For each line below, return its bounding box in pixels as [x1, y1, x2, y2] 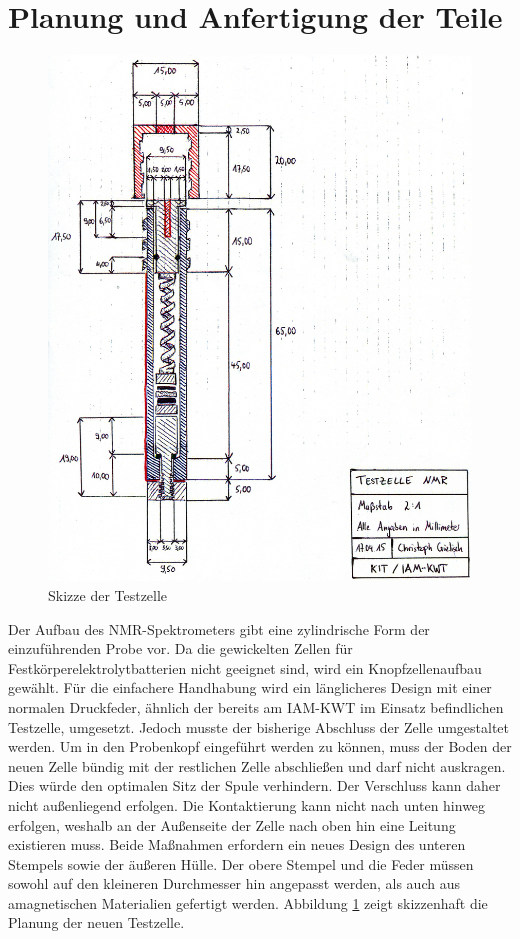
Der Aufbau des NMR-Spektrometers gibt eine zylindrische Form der [8, 618, 430, 639]
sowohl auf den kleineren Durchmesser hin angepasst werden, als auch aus [8, 873, 460, 894]
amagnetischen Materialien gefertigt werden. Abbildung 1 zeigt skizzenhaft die [8, 892, 488, 913]
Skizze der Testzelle [48, 584, 168, 605]
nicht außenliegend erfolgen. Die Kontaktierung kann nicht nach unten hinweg [8, 794, 486, 815]
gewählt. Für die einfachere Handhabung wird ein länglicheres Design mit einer [8, 677, 492, 698]
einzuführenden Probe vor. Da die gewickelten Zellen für [8, 638, 353, 659]
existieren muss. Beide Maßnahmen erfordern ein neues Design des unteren [8, 834, 466, 855]
